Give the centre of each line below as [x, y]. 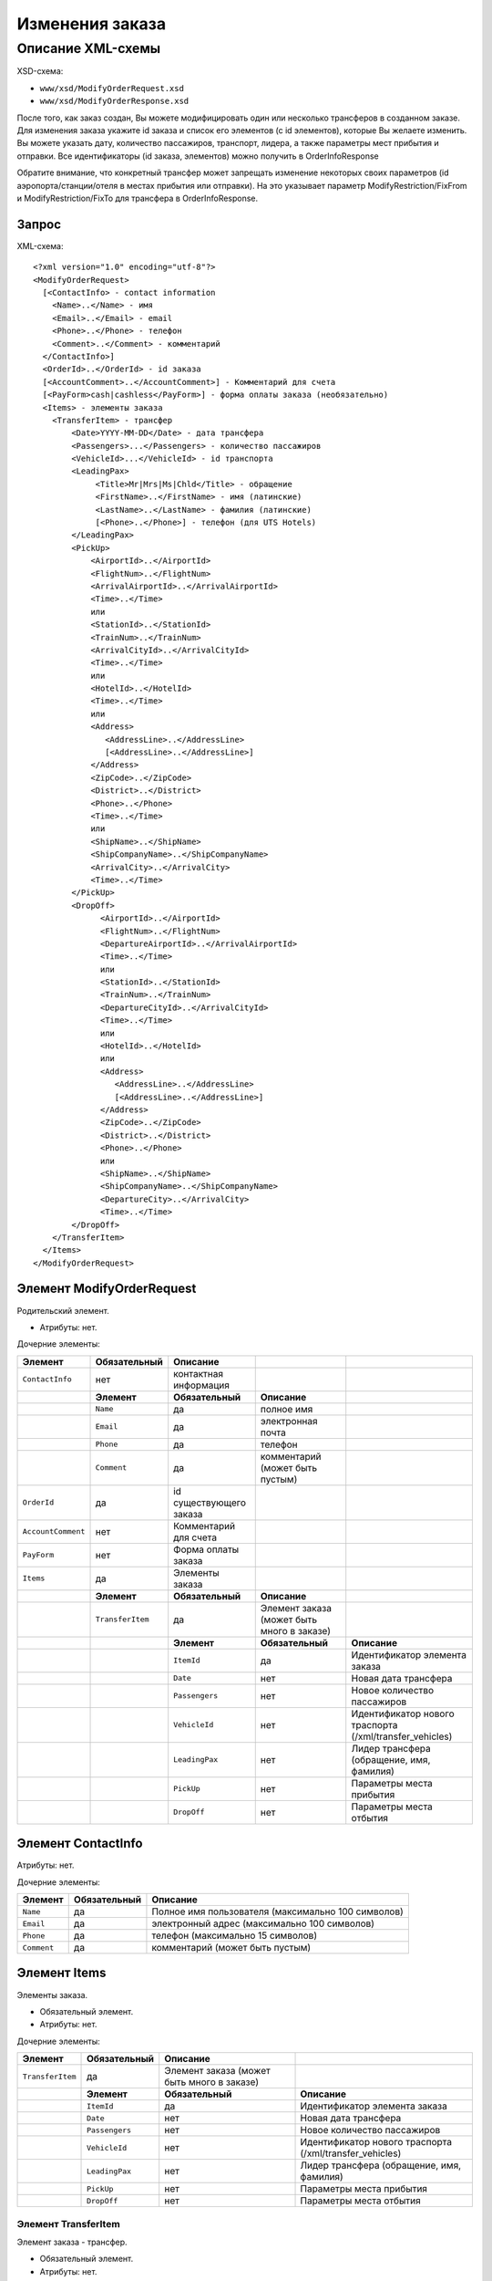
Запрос [39, 224]
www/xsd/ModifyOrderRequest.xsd [112, 88]
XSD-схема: [40, 71]
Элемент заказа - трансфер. [72, 2242]
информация [201, 1385]
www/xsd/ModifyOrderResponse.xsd [114, 101]
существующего [210, 1503]
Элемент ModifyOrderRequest [107, 1289]
